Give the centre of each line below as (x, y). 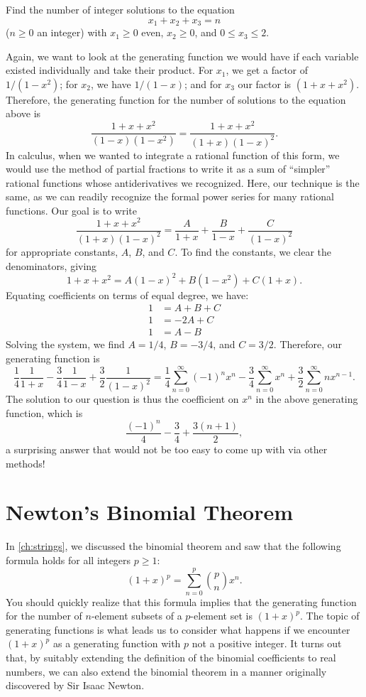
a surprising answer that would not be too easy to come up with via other (167, 449)
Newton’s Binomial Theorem (149, 512)
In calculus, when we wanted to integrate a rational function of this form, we (173, 155)
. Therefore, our (308, 344)
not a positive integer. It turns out (267, 643)
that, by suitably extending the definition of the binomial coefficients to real (171, 657)
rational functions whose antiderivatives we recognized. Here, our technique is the (183, 182)
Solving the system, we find (65, 344)
